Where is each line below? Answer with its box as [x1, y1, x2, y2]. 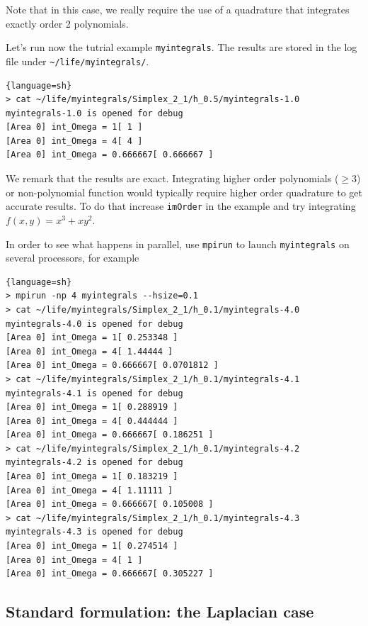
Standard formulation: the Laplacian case [6, 600, 314, 622]
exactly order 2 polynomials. [6, 16, 129, 30]
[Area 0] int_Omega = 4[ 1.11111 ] [6, 485, 173, 496]
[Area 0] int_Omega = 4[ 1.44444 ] [6, 346, 173, 357]
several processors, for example [6, 250, 139, 265]
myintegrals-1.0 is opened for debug [6, 108, 183, 118]
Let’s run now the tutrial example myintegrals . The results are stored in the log [6, 40, 357, 55]
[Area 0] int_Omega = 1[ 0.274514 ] [6, 541, 178, 552]
